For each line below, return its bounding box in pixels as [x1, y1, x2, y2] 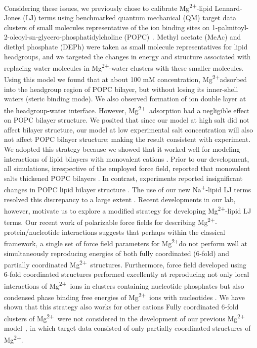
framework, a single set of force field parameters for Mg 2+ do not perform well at [4, 237, 248, 248]
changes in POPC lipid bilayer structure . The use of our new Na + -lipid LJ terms [4, 183, 251, 194]
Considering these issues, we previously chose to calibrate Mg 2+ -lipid [4, 1, 213, 13]
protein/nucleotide [4, 226, 60, 237]
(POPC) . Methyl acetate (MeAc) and [124, 32, 241, 42]
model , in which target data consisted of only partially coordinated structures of [4, 323, 251, 333]
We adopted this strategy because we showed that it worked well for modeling [4, 143, 240, 154]
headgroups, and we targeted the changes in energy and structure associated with [4, 51, 251, 61]
